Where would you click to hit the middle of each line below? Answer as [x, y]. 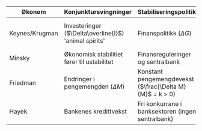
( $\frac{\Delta [157, 87]
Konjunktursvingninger [98, 12]
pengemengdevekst [166, 79]
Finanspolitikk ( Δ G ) [164, 33]
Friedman [23, 83]
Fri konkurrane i [160, 104]
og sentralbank [159, 62]
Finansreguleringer [164, 54]
